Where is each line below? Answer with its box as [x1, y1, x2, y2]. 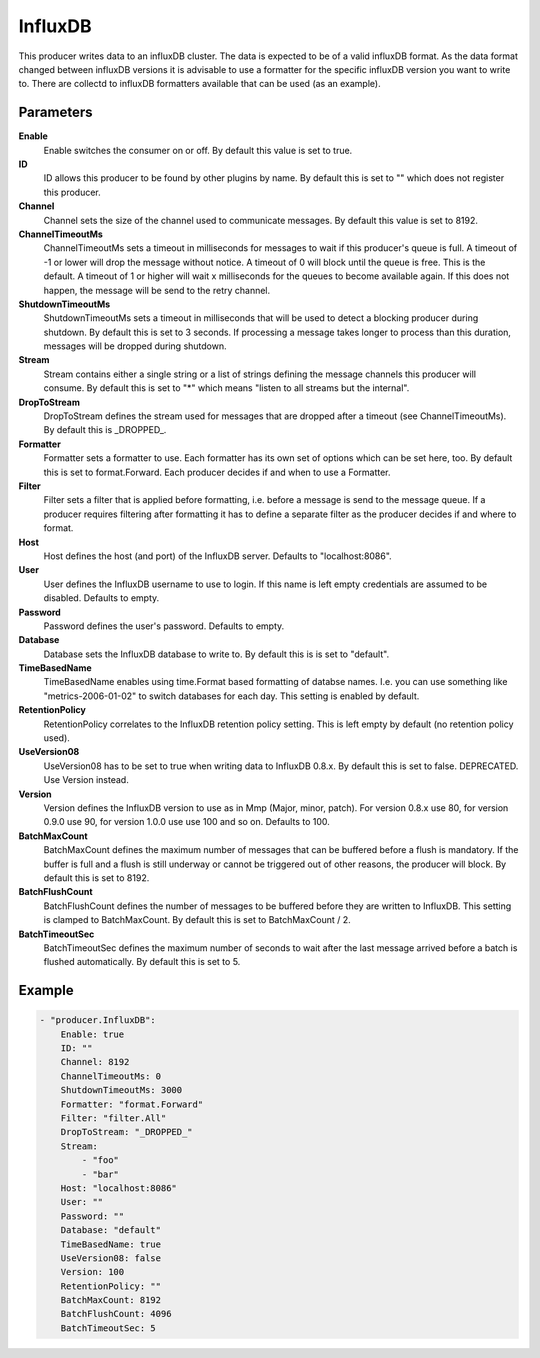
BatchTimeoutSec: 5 [60, 1322, 157, 1334]
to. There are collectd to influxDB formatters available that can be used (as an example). [18, 78, 381, 90]
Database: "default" [60, 1225, 162, 1236]
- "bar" [81, 1168, 120, 1180]
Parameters [18, 104, 93, 121]
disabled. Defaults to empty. [43, 592, 160, 604]
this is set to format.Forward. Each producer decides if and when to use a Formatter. [43, 466, 391, 478]
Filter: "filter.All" [60, 1113, 167, 1124]
